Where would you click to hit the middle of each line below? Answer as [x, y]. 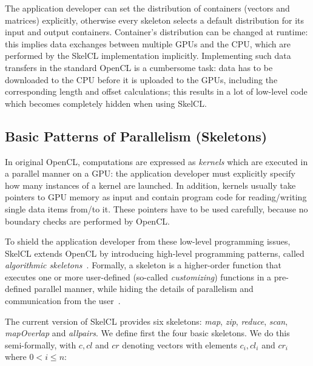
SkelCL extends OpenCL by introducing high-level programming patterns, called [155, 253]
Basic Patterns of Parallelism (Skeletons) [136, 136]
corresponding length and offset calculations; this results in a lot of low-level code [156, 91]
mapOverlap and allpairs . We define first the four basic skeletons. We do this [147, 333]
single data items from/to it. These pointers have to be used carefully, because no [156, 208]
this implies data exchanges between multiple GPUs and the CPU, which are [148, 43]
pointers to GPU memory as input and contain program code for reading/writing [156, 197]
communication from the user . [63, 301]
